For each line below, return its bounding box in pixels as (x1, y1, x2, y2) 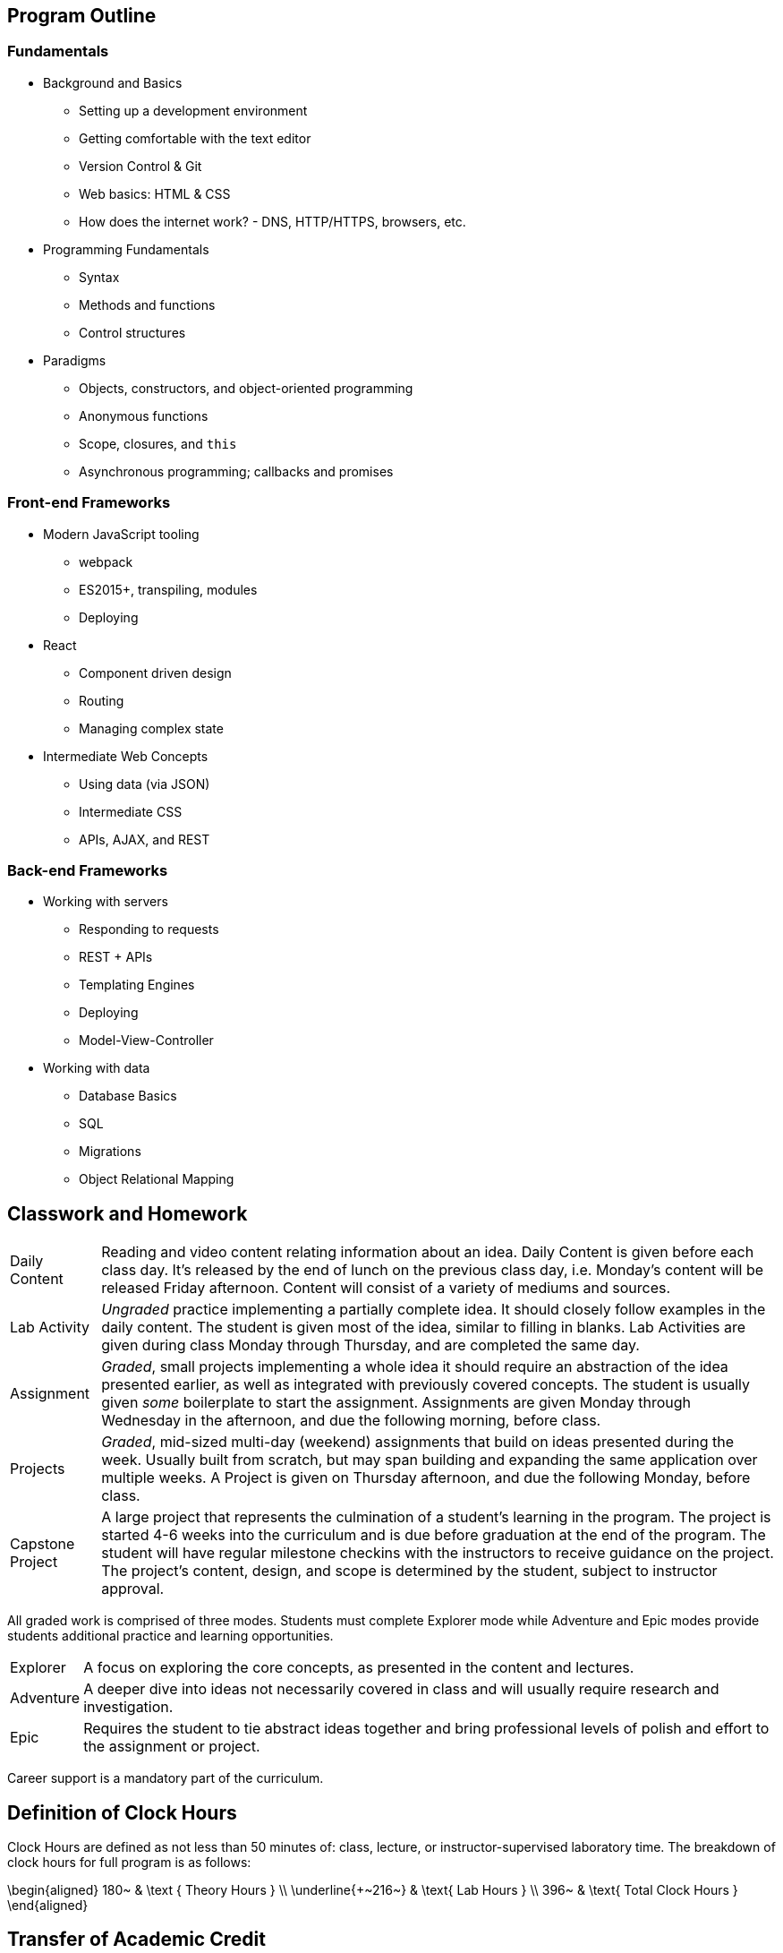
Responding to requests (79, 921, 219, 938)
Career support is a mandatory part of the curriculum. (7, 1770, 324, 1786)
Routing (79, 692, 124, 708)
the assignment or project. (83, 1737, 260, 1756)
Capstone (10, 1535, 75, 1554)
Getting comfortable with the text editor (79, 130, 311, 146)
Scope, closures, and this (79, 435, 237, 451)
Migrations (79, 1144, 141, 1160)
